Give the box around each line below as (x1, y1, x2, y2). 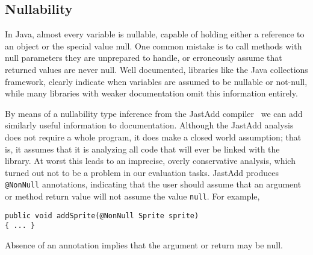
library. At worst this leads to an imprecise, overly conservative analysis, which (5, 154, 296, 167)
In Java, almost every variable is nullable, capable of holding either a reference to (5, 28, 305, 40)
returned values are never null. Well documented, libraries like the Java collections (5, 63, 308, 75)
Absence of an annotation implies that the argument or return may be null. (5, 238, 283, 251)
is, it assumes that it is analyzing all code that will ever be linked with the (5, 142, 280, 155)
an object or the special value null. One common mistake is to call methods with (5, 39, 302, 52)
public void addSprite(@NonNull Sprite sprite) (5, 211, 199, 220)
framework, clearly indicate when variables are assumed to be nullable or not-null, (5, 75, 308, 87)
